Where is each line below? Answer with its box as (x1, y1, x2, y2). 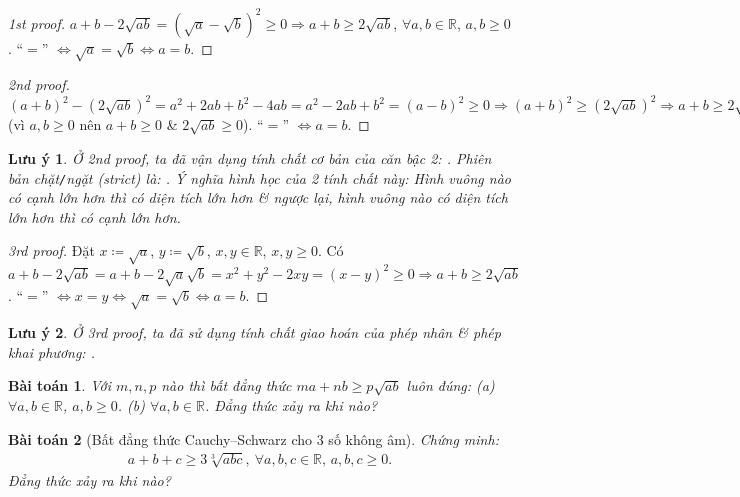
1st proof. (8, 12, 66, 33)
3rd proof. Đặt (8, 240, 95, 261)
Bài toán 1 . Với (8, 375, 111, 396)
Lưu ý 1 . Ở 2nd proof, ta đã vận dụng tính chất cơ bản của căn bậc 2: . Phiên (8, 147, 492, 168)
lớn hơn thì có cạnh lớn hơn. (8, 206, 181, 227)
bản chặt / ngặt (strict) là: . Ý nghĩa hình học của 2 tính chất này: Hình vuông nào (8, 167, 511, 188)
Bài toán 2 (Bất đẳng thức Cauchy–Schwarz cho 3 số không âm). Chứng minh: (8, 428, 499, 449)
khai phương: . (8, 341, 95, 362)
